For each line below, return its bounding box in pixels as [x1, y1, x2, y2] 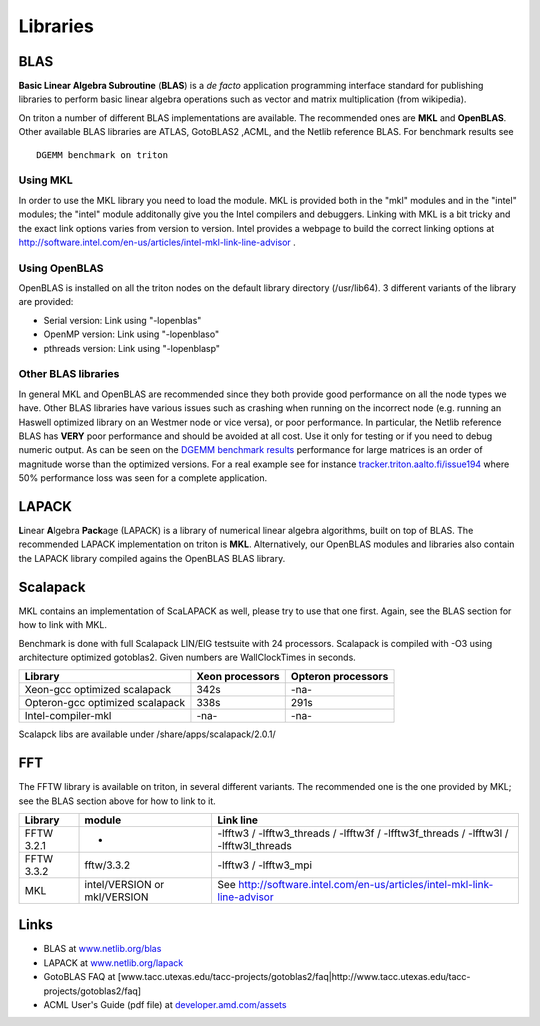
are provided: [18, 296, 74, 308]
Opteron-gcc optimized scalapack [24, 696, 185, 710]
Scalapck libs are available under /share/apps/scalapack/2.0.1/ [18, 728, 277, 740]
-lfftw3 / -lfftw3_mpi [217, 858, 313, 872]
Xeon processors [196, 670, 280, 684]
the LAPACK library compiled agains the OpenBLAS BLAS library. [18, 552, 286, 564]
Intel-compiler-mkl [24, 709, 112, 723]
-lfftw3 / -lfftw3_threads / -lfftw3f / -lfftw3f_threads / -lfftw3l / [217, 826, 509, 840]
